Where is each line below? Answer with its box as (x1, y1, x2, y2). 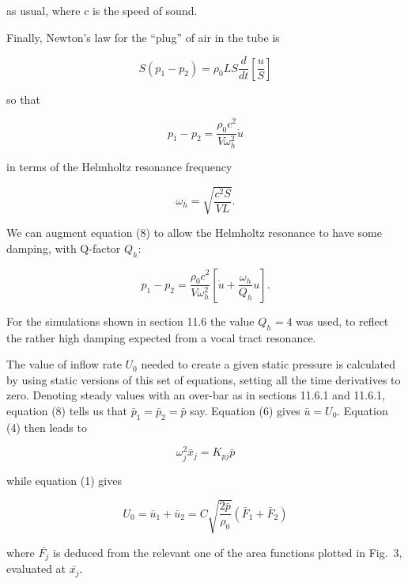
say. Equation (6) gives (190, 402, 300, 418)
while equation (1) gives (6, 471, 122, 488)
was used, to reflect (296, 312, 389, 329)
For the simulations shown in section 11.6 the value (6, 312, 255, 329)
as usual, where (6, 2, 81, 18)
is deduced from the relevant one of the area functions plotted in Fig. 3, (52, 544, 402, 560)
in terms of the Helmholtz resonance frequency (6, 158, 232, 175)
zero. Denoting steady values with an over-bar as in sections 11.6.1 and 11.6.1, (6, 387, 386, 403)
